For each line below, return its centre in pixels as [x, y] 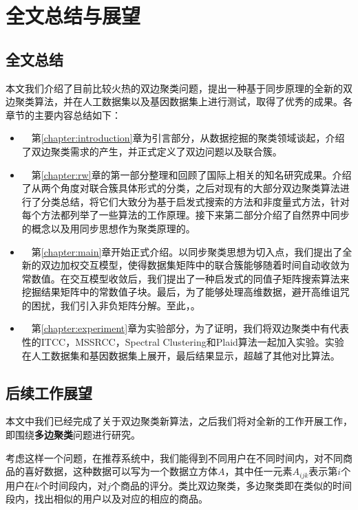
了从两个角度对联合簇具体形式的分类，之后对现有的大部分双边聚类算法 [181, 188]
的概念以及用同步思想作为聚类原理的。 [108, 228]
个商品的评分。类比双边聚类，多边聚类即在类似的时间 [232, 485]
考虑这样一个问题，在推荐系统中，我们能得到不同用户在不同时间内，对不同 [174, 457]
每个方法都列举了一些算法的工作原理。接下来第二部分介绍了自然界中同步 [186, 215]
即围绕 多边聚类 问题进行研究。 [73, 435]
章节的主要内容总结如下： [63, 114]
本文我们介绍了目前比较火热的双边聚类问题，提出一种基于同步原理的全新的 [174, 88]
